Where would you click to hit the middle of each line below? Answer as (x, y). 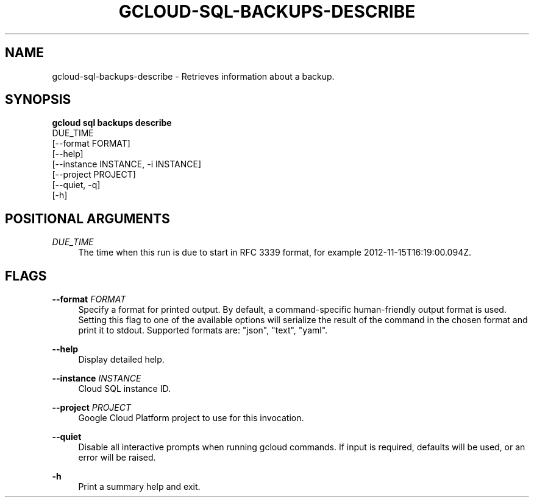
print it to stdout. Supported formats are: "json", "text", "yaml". (203, 330)
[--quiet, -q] (76, 185)
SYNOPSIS (38, 100)
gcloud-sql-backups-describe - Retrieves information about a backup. (193, 76)
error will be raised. (117, 458)
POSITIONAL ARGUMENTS (87, 218)
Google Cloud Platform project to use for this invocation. (191, 418)
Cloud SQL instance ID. (124, 389)
